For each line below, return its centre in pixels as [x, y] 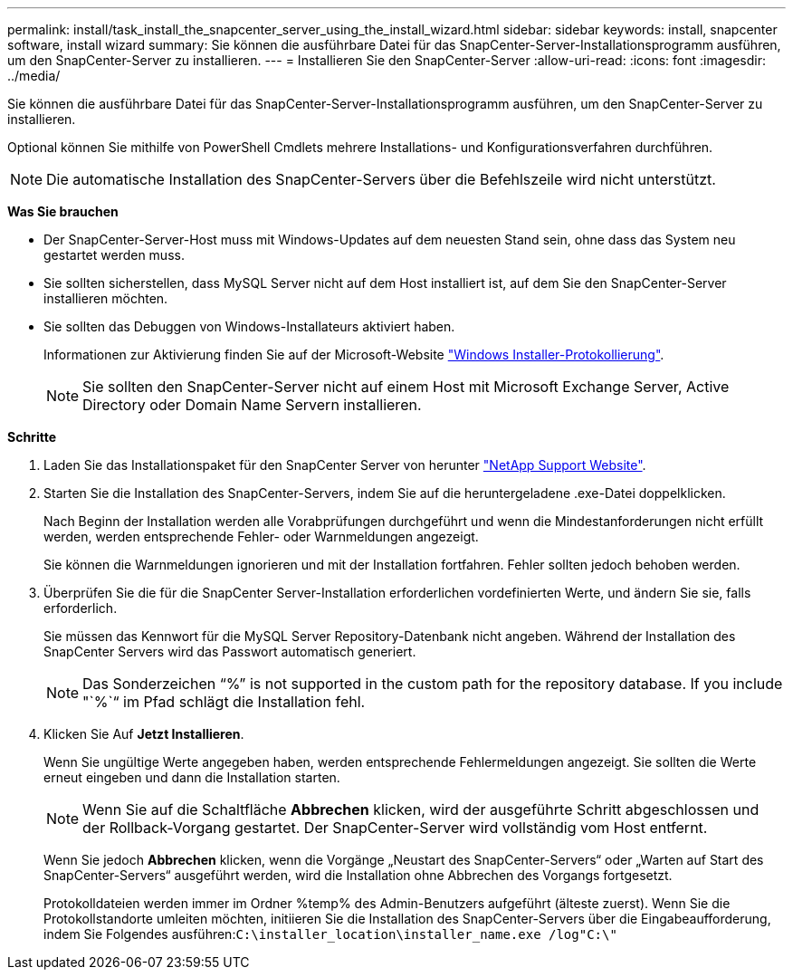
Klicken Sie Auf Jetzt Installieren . [144, 734]
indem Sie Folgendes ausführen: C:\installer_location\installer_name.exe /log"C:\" [330, 934]
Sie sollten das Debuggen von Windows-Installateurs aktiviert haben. [249, 326]
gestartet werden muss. [114, 255]
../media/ [34, 76]
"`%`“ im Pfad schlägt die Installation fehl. [224, 702]
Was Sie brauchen [63, 211]
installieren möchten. [106, 298]
